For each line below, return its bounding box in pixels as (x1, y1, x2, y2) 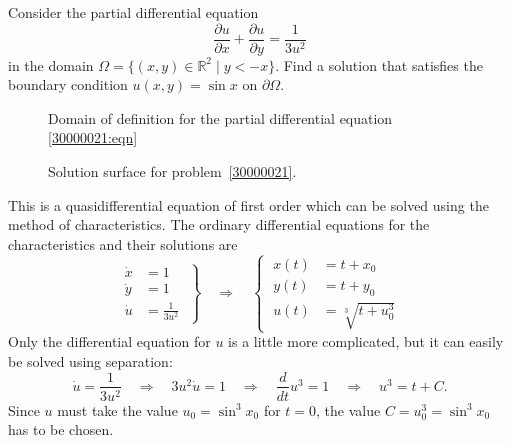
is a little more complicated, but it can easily (228, 331, 504, 352)
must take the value (57, 399, 178, 420)
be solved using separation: (8, 350, 173, 371)
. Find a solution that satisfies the (275, 54, 483, 75)
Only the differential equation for (8, 331, 211, 352)
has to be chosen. (8, 419, 114, 440)
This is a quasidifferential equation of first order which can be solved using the (8, 194, 489, 215)
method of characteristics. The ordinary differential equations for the (8, 214, 430, 235)
